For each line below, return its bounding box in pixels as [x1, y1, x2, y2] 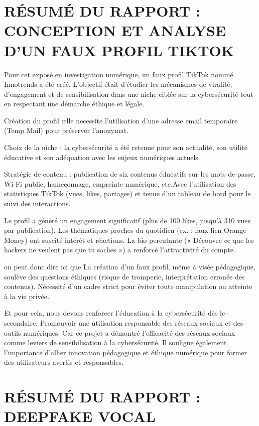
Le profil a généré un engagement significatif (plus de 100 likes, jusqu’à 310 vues [4, 215, 251, 225]
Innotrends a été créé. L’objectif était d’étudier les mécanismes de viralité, [4, 79, 232, 89]
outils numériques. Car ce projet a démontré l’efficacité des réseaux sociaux [4, 327, 235, 338]
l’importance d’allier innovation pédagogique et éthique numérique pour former [4, 347, 247, 357]
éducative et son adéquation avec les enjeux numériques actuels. [4, 152, 200, 162]
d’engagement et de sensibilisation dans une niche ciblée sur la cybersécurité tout [4, 88, 253, 99]
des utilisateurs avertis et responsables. [4, 357, 123, 367]
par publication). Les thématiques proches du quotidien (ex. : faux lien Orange [4, 225, 246, 235]
